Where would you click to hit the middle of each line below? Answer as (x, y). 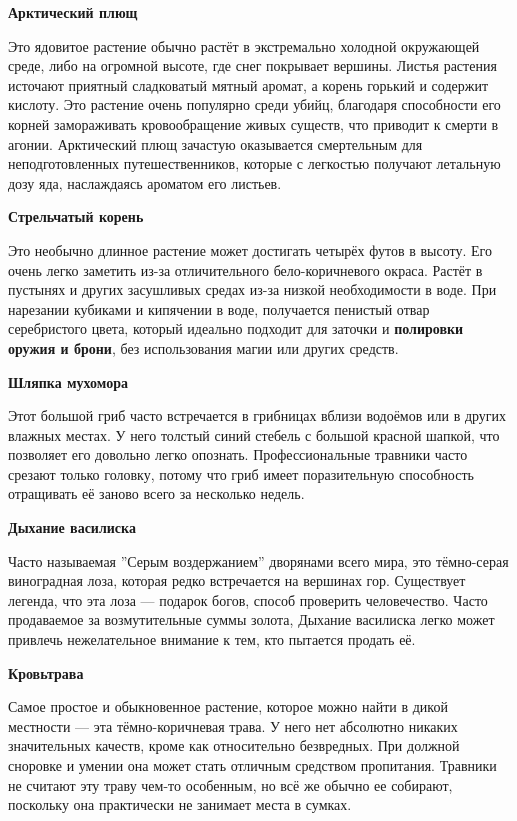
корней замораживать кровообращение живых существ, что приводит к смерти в (253, 123)
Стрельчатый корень (76, 216)
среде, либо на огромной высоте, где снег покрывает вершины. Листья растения (252, 65)
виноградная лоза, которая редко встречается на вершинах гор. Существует (237, 580)
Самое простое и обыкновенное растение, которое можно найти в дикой (228, 706)
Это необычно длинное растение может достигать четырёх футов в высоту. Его (250, 249)
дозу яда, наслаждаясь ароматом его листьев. (145, 182)
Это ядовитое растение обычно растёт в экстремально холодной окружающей (244, 45)
